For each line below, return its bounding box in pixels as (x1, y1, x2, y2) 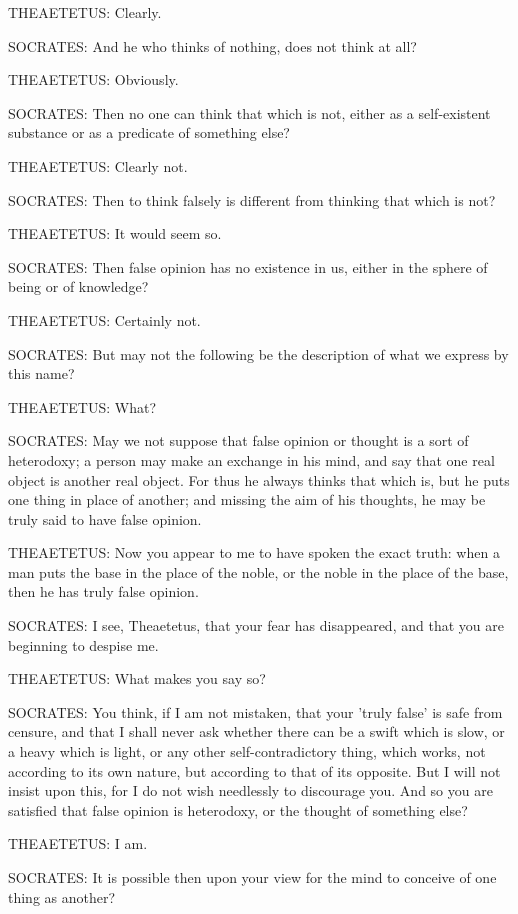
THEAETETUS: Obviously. (8, 69, 179, 90)
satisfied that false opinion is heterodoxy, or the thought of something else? (8, 799, 468, 820)
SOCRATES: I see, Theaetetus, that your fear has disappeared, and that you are (8, 615, 504, 636)
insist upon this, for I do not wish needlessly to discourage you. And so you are (8, 780, 493, 801)
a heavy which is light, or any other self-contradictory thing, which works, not (8, 741, 486, 762)
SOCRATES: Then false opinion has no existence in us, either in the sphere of (8, 256, 488, 277)
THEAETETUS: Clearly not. (8, 155, 188, 176)
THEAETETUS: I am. (8, 833, 148, 854)
